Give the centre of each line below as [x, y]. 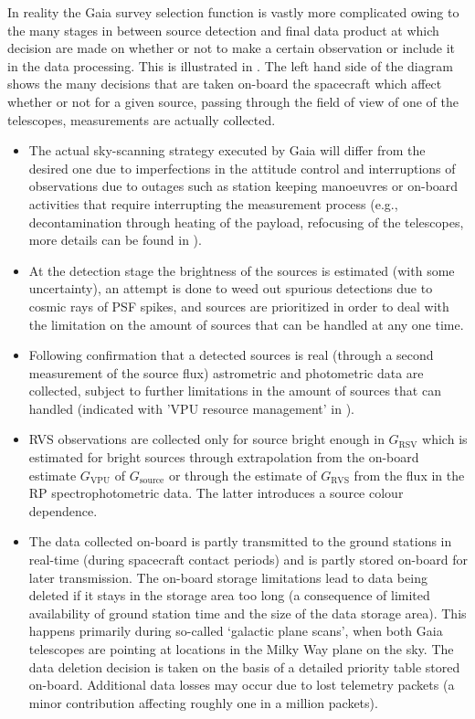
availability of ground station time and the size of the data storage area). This [248, 613]
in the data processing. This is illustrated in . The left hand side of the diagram [230, 65]
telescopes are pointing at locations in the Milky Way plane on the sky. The [241, 649]
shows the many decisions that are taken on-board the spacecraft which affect [225, 84]
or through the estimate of [243, 475]
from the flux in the [409, 475]
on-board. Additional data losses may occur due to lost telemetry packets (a [242, 685]
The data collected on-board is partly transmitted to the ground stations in [240, 541]
